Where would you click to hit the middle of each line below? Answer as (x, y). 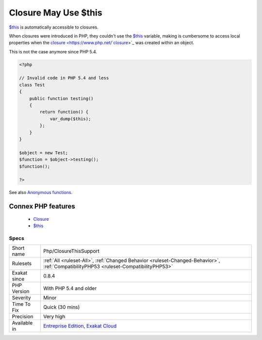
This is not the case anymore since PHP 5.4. (53, 51)
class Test (32, 85)
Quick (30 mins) (61, 307)
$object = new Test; (43, 153)
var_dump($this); (70, 119)
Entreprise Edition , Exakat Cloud (80, 326)
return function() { (64, 112)
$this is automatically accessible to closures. (54, 27)
